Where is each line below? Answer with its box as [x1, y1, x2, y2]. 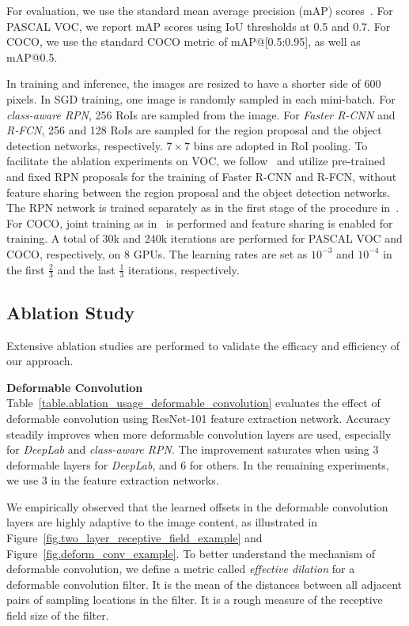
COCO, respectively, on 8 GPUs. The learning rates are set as [6, 245, 308, 262]
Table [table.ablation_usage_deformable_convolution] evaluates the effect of [6, 394, 381, 411]
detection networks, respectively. [6, 137, 163, 153]
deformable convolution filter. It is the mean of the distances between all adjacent [6, 575, 403, 592]
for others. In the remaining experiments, [189, 456, 389, 473]
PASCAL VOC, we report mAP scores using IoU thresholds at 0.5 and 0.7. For [6, 17, 391, 34]
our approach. [6, 353, 74, 369]
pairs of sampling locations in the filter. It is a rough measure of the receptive [6, 591, 383, 608]
